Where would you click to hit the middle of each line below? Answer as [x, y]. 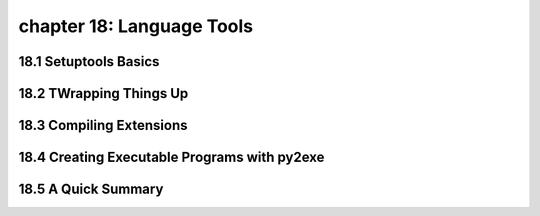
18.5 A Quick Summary [91, 189]
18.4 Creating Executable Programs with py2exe [171, 157]
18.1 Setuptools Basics [89, 61]
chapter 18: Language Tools [136, 26]
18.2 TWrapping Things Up [103, 93]
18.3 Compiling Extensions [103, 125]
